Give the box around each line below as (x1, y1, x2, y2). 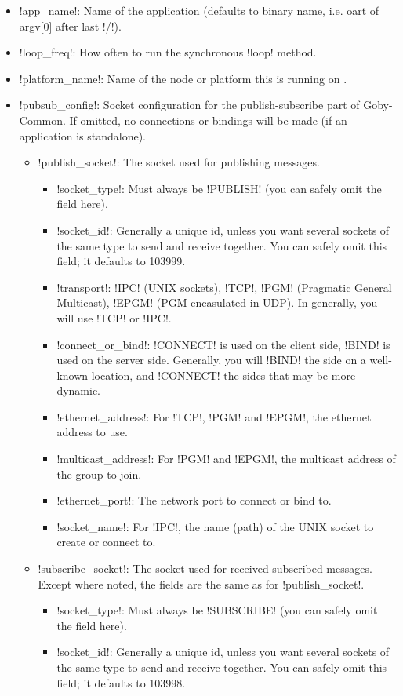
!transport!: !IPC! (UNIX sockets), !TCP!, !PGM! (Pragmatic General (56, 279, 392, 295)
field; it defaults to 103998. (56, 674, 186, 691)
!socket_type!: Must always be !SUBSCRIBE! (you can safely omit (56, 602, 378, 618)
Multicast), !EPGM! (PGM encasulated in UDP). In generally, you (56, 294, 378, 311)
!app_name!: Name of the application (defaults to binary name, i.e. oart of (19, 2, 379, 18)
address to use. (56, 424, 128, 440)
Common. (19, 111, 66, 128)
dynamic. (56, 382, 101, 399)
